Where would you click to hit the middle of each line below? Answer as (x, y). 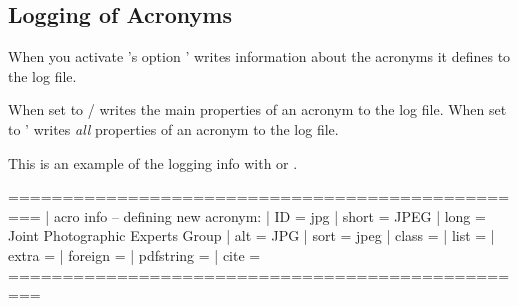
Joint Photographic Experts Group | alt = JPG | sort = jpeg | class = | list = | (251, 235)
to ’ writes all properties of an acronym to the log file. (173, 128)
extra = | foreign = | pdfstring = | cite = (134, 254)
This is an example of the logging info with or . (153, 162)
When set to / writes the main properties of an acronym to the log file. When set (257, 109)
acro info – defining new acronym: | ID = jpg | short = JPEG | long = (269, 215)
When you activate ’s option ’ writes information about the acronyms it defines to (259, 56)
